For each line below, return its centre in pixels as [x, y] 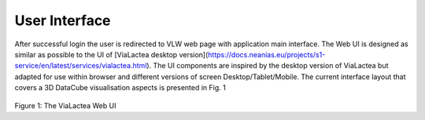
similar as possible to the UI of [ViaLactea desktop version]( [111, 54]
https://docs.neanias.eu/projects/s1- [266, 54]
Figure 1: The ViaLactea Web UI [65, 105]
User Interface [63, 20]
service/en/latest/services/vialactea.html [81, 66]
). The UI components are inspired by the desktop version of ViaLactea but [268, 66]
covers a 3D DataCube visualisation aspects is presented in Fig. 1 [120, 88]
